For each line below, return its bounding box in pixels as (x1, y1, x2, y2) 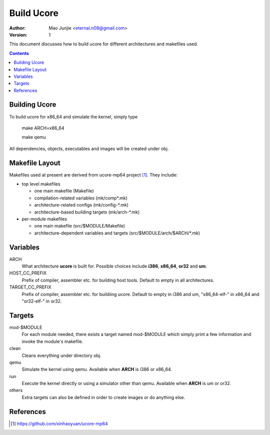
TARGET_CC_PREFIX (9, 284, 52, 290)
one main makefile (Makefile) (34, 188, 94, 194)
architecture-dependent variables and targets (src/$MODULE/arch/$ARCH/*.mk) (34, 230, 200, 236)
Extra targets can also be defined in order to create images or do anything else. (21, 394, 185, 400)
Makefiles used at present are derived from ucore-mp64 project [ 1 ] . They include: (9, 171, 177, 177)
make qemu (21, 134, 46, 140)
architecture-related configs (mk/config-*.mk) (34, 202, 128, 208)
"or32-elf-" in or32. (21, 298, 62, 304)
